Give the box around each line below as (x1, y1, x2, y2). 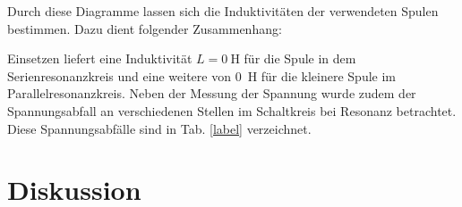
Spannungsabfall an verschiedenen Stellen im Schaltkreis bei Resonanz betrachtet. (7, 101, 457, 120)
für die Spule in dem (244, 49, 356, 68)
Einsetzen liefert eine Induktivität (7, 49, 192, 68)
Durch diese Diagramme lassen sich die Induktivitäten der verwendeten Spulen (7, 2, 439, 20)
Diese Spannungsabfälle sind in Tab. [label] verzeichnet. (7, 119, 312, 137)
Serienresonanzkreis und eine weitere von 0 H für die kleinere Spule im (7, 66, 396, 85)
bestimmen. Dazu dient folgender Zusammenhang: (7, 19, 282, 37)
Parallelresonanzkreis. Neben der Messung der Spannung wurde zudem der (7, 84, 416, 103)
